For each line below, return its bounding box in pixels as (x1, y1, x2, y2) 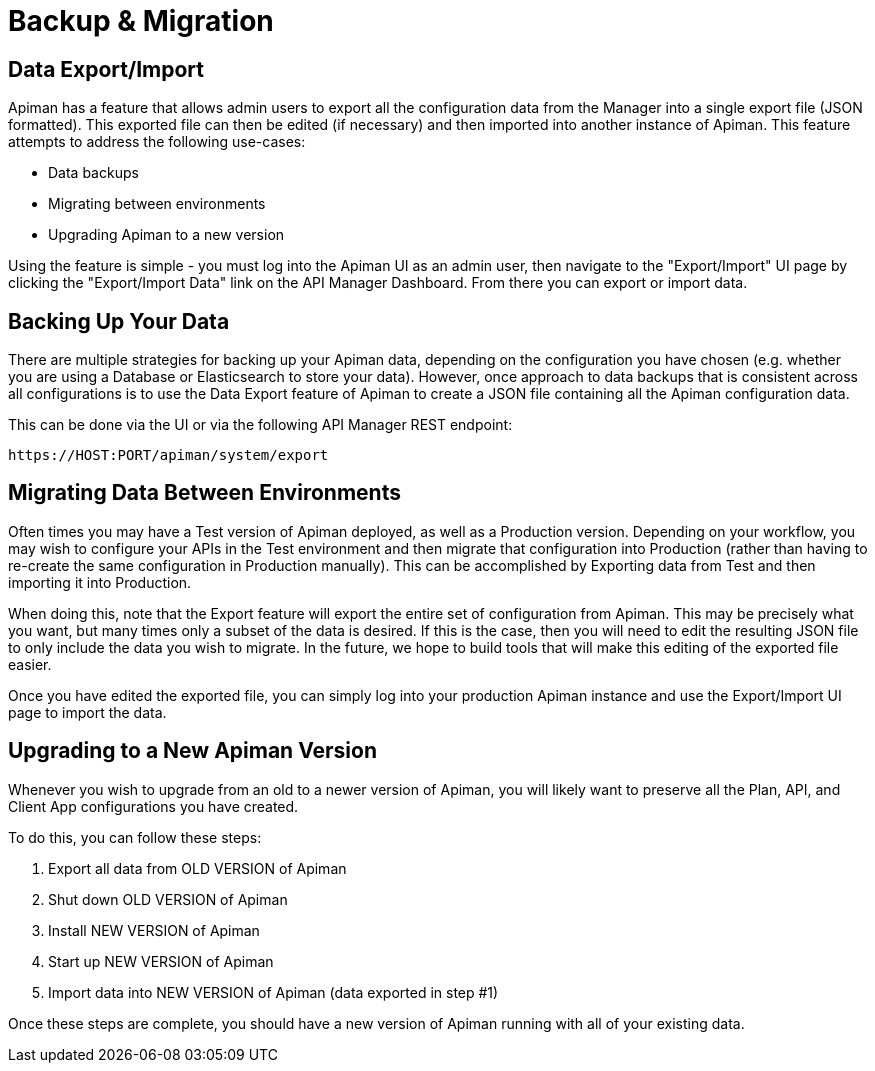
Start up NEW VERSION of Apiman (48, 952, 274, 970)
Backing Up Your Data (8, 308, 230, 334)
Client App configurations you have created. (8, 797, 299, 815)
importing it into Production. (8, 573, 192, 591)
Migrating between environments (48, 195, 266, 213)
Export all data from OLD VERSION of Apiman (48, 859, 347, 877)
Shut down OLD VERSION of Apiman (48, 890, 288, 908)
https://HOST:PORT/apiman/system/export (8, 447, 329, 464)
